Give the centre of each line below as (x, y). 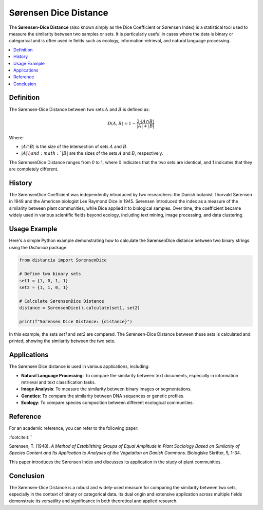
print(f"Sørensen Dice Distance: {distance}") (76, 321)
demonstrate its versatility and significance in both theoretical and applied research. (93, 501)
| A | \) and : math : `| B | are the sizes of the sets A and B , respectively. (92, 153)
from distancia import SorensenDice (63, 260)
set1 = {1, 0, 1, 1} (44, 281)
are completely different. (34, 169)
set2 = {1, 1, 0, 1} (44, 288)
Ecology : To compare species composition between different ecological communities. (108, 403)
